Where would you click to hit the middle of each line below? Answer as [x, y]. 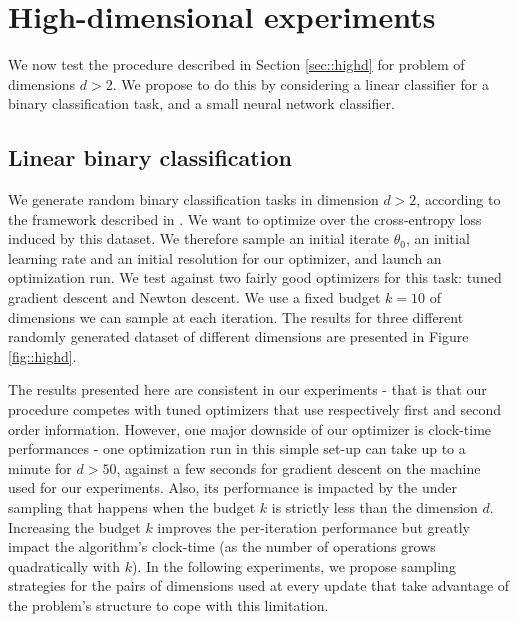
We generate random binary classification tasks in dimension [193, 199]
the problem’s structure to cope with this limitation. [168, 604]
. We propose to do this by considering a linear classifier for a [300, 83]
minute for [40, 467]
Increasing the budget [74, 526]
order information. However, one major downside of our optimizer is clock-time [250, 428]
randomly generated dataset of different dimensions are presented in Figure [238, 336]
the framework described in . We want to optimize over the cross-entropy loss [245, 218]
